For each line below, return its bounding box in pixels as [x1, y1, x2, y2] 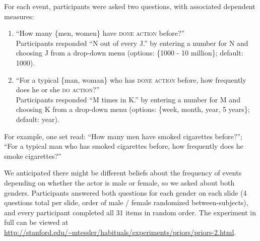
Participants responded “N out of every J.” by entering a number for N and [16, 37, 248, 48]
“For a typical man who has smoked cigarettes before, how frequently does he [4, 141, 243, 151]
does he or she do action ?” [16, 84, 100, 95]
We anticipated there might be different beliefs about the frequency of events [4, 167, 242, 178]
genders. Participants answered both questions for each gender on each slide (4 [4, 187, 247, 198]
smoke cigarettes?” [4, 150, 61, 161]
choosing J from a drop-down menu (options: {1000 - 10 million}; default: [16, 47, 243, 58]
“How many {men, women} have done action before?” [16, 28, 185, 38]
